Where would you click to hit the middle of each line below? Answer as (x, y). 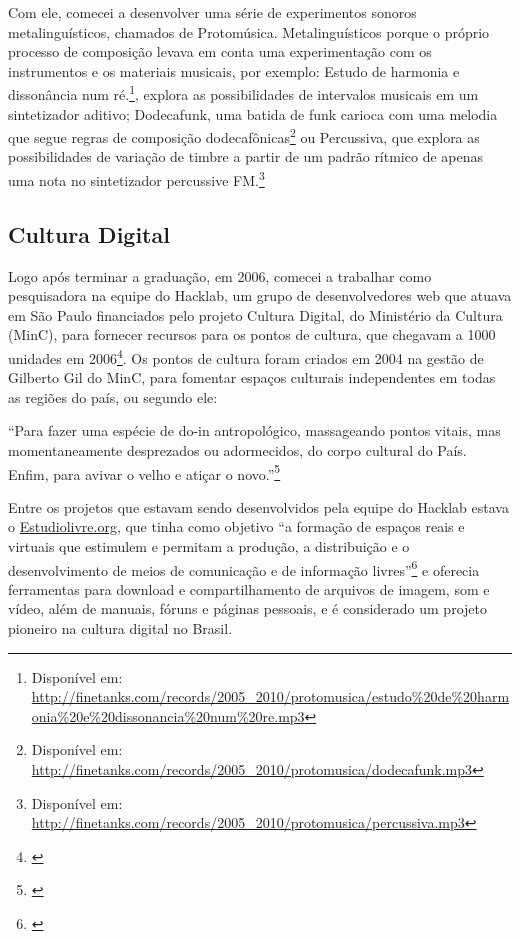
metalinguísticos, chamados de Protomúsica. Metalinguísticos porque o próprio (249, 31)
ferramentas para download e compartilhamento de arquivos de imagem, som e (249, 588)
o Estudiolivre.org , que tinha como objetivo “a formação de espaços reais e (236, 526)
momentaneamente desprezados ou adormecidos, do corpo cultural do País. (237, 449)
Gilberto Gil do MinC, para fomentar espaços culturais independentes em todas (252, 377)
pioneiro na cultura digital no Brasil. (120, 627)
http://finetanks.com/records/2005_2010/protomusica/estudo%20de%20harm (270, 696)
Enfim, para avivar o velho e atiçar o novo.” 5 (144, 472)
